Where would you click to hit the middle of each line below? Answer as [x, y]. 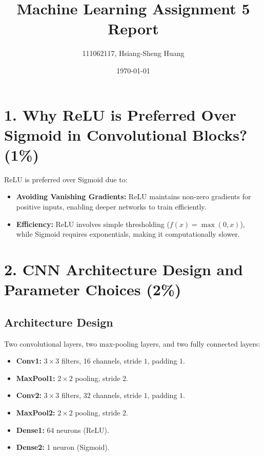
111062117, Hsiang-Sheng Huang [133, 53]
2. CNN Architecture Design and [124, 269]
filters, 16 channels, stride [101, 361]
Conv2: [29, 395]
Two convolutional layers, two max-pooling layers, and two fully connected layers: [132, 343]
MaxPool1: [36, 378]
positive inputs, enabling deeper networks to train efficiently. [111, 206]
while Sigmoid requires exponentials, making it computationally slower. [128, 234]
